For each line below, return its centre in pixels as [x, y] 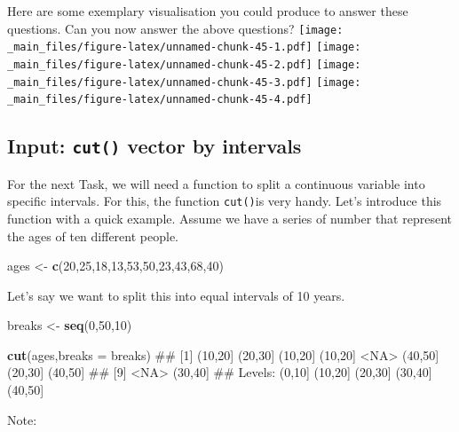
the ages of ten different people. [93, 236]
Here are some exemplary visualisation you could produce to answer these [208, 11]
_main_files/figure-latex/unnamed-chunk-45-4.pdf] [160, 100]
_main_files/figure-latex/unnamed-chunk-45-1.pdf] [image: [184, 47]
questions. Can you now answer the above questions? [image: [175, 28]
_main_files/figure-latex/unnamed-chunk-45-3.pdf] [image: [184, 82]
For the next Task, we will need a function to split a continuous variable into [216, 183]
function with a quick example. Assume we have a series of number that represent [229, 218]
